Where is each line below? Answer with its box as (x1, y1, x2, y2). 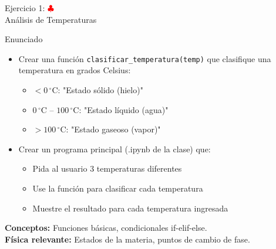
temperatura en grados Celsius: (18, 64, 131, 76)
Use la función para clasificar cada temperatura (32, 182, 203, 194)
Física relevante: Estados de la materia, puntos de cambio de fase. (5, 233, 250, 245)
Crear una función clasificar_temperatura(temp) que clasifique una (18, 52, 271, 64)
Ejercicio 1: (5, 2, 45, 13)
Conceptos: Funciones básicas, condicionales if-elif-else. (5, 221, 207, 234)
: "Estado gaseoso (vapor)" (66, 123, 161, 135)
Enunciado (5, 33, 43, 45)
